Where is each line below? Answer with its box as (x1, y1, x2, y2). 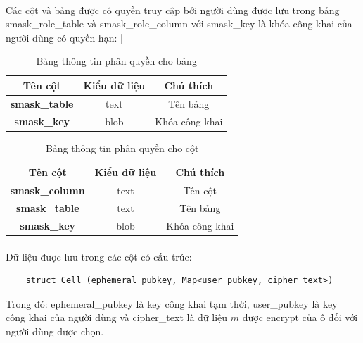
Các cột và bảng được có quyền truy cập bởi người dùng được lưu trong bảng (6, 2, 340, 17)
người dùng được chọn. (6, 323, 104, 338)
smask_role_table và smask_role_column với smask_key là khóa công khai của (6, 16, 352, 31)
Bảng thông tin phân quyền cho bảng (36, 54, 197, 68)
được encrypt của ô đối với (242, 310, 358, 325)
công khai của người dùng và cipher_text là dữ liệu (6, 310, 228, 325)
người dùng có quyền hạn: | (6, 30, 123, 44)
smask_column (11, 183, 85, 198)
